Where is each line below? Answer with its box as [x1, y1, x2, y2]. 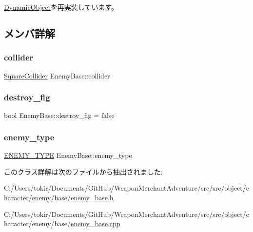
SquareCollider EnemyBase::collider [4, 70, 110, 80]
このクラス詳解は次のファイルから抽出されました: [4, 166, 163, 176]
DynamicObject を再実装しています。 [4, 2, 118, 12]
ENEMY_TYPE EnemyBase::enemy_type [4, 150, 132, 160]
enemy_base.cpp [71, 218, 120, 229]
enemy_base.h [71, 193, 114, 202]
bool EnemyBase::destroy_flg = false [4, 110, 115, 120]
